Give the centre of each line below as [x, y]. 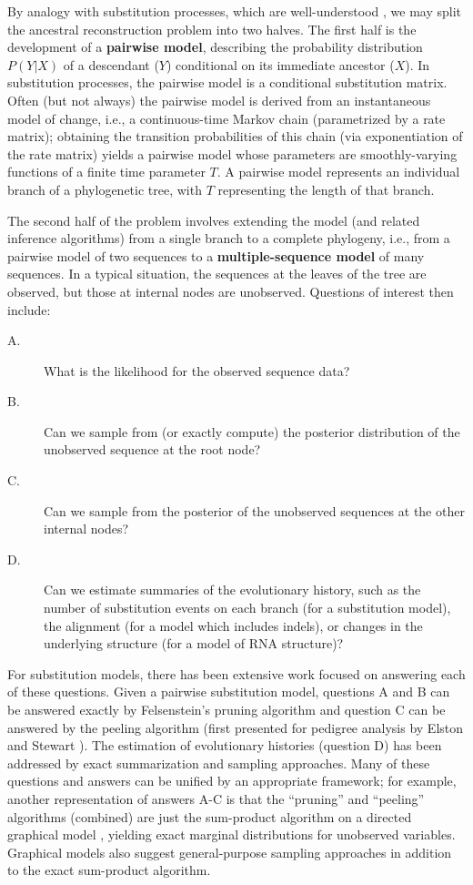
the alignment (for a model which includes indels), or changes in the [233, 625]
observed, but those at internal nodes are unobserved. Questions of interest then [231, 291]
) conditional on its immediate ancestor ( [280, 64]
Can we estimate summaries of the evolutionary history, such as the [232, 590]
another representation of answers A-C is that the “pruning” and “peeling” [216, 798]
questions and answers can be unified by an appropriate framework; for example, [232, 781]
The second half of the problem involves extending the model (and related [214, 220]
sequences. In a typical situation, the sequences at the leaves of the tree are [217, 274]
